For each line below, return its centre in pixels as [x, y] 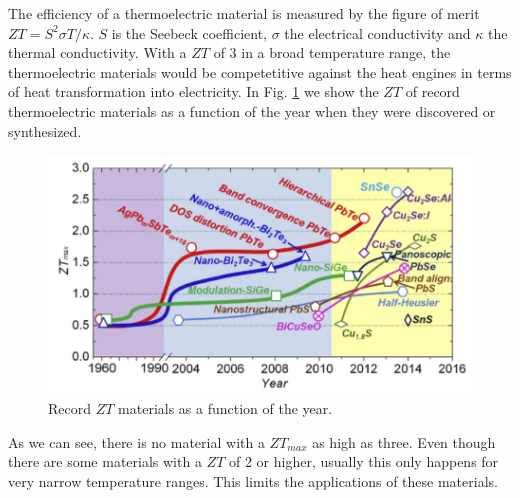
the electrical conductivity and [377, 32]
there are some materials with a [105, 461]
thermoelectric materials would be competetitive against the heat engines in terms [260, 71]
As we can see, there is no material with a [136, 441]
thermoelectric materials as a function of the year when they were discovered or [252, 110]
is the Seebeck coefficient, [189, 32]
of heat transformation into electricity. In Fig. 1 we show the [193, 91]
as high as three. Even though [404, 441]
